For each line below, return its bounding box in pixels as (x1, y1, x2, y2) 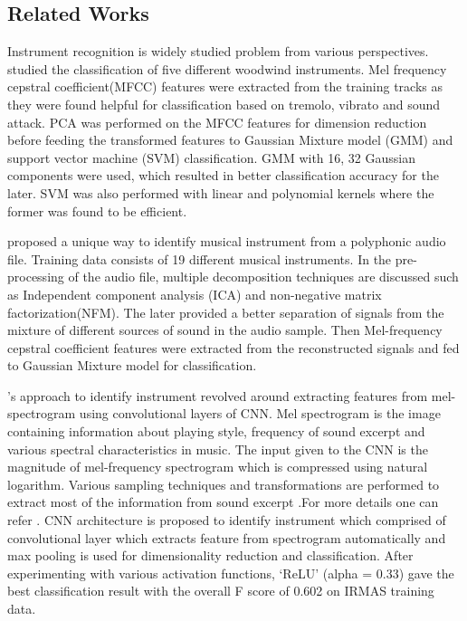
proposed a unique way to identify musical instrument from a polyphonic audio (7, 232, 446, 251)
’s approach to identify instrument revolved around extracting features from (7, 386, 428, 405)
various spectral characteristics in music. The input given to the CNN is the (7, 439, 428, 458)
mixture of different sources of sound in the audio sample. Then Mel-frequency (7, 320, 443, 339)
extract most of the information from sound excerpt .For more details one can (7, 492, 439, 511)
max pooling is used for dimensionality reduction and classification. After (7, 546, 414, 565)
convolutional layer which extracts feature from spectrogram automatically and (7, 528, 446, 547)
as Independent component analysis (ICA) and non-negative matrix (7, 284, 382, 303)
